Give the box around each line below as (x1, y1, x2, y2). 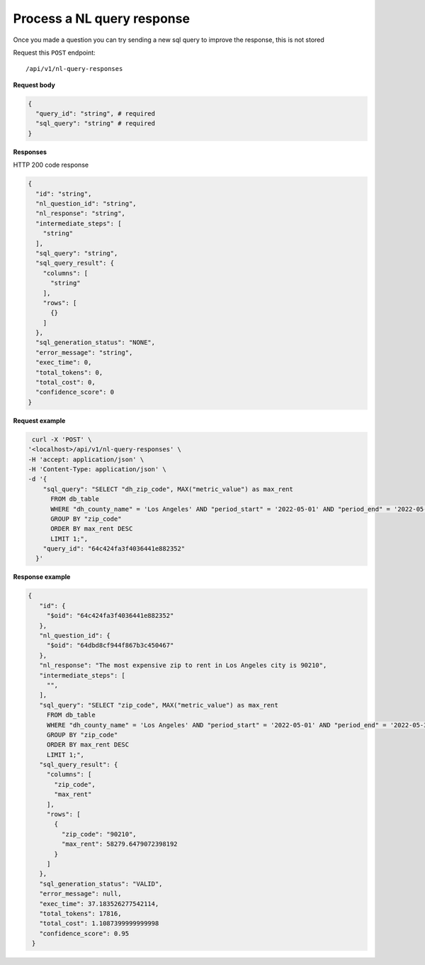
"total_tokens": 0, (35, 368, 103, 376)
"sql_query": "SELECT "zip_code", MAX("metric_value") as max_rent (39, 701, 279, 709)
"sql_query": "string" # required (35, 119, 156, 128)
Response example (13, 573, 71, 581)
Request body (13, 80, 56, 89)
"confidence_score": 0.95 (39, 930, 130, 937)
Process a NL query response (13, 11, 191, 26)
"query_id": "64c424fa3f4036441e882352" (42, 545, 186, 553)
